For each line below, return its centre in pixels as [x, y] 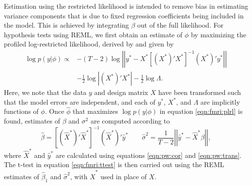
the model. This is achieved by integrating [67, 25]
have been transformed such [200, 92]
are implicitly [220, 101]
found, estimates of [32, 121]
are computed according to [130, 121]
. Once [55, 111]
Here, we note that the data [45, 92]
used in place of [124, 176]
